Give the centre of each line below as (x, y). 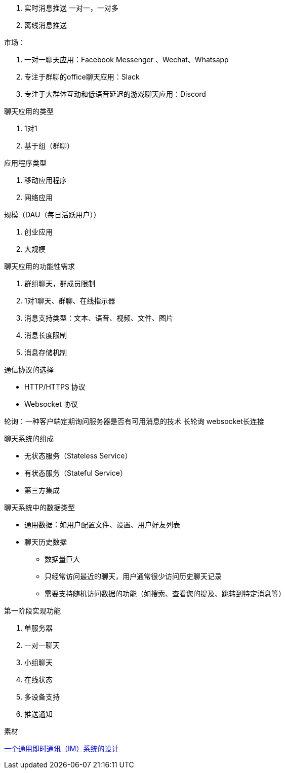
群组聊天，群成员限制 (60, 283)
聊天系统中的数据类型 (39, 507)
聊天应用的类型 (29, 111)
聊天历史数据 (46, 542)
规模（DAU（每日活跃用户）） (52, 215)
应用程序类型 (25, 163)
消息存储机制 (46, 352)
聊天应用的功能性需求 (39, 266)
